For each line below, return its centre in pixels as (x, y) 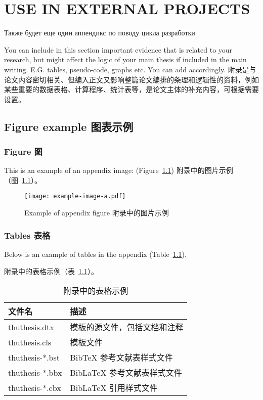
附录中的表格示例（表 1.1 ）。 (51, 271)
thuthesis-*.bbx (35, 372)
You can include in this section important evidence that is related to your (118, 49)
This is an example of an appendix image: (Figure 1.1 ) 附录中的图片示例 (119, 170)
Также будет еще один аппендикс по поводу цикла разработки (100, 33)
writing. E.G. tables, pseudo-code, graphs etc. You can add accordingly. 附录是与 (130, 69)
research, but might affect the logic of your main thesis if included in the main (125, 59)
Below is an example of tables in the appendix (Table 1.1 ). (95, 254)
